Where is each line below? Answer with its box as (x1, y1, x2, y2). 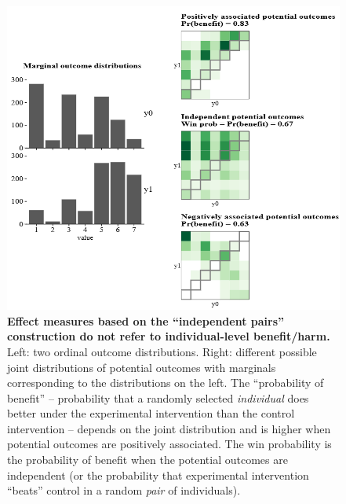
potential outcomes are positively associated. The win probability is (7, 436, 332, 452)
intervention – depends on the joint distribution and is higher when (7, 420, 331, 436)
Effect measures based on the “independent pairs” (7, 312, 285, 329)
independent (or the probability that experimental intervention (7, 466, 309, 483)
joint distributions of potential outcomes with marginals (7, 359, 276, 375)
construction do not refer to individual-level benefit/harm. (7, 328, 330, 344)
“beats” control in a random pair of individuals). (7, 482, 241, 498)
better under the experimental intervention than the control (7, 405, 295, 421)
